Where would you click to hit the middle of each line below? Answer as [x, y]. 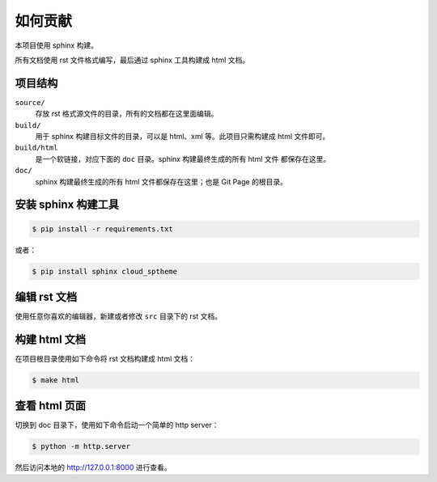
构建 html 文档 [51, 339]
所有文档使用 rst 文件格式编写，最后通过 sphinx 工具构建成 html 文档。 [132, 60]
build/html [36, 148]
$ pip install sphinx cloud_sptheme [105, 271]
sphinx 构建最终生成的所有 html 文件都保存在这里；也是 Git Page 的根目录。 [161, 181]
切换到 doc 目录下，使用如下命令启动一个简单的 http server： [117, 425]
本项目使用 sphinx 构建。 [57, 45]
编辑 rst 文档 [46, 296]
